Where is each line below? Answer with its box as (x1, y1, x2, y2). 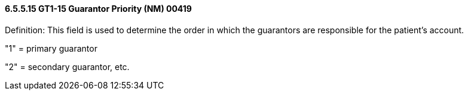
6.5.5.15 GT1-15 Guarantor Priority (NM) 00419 (5, 4, 192, 14)
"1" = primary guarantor (5, 43, 97, 53)
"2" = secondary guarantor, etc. (5, 61, 130, 72)
